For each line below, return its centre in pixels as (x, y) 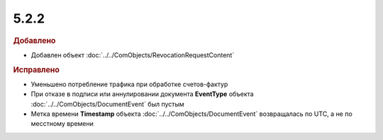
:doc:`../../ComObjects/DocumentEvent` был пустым (107, 104)
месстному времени (62, 124)
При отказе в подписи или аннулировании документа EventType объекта (143, 94)
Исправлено (36, 69)
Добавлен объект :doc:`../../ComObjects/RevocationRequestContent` (133, 55)
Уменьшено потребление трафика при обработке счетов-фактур (129, 84)
